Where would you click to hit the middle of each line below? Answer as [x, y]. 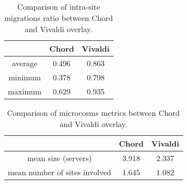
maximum [25, 91]
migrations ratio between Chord [59, 18]
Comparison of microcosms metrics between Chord [93, 113]
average [25, 63]
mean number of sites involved [60, 172]
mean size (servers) [59, 158]
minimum [25, 77]
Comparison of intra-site [59, 7]
